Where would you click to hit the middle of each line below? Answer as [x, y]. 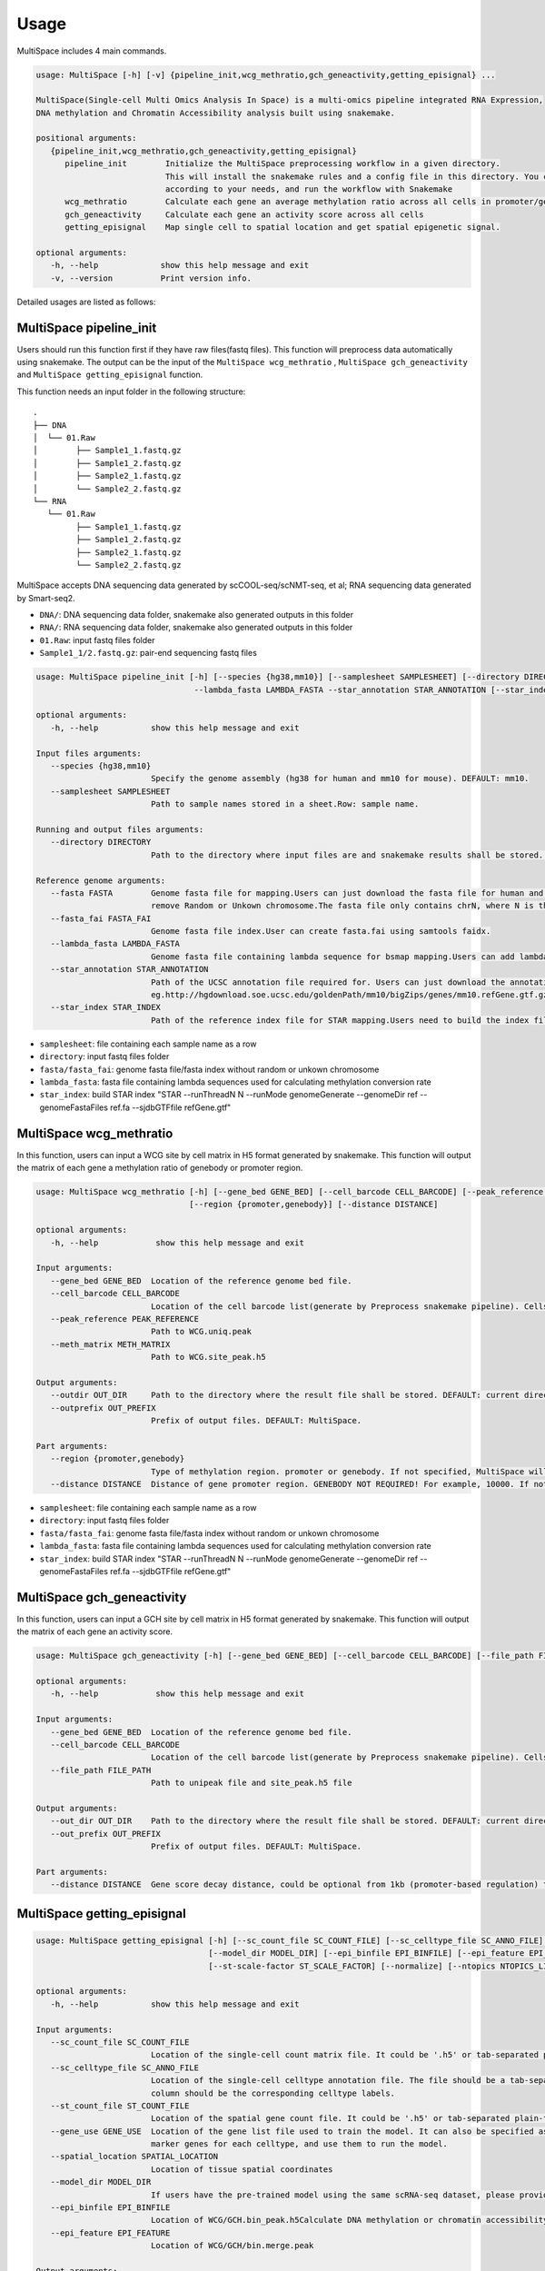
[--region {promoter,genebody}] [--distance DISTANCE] [314, 1205]
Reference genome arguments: [101, 880]
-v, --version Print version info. [151, 278]
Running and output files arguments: [120, 829]
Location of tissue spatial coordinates [242, 2169]
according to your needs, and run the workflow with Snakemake [309, 189]
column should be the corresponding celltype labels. [272, 2093]
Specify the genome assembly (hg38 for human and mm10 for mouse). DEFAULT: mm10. [340, 778]
